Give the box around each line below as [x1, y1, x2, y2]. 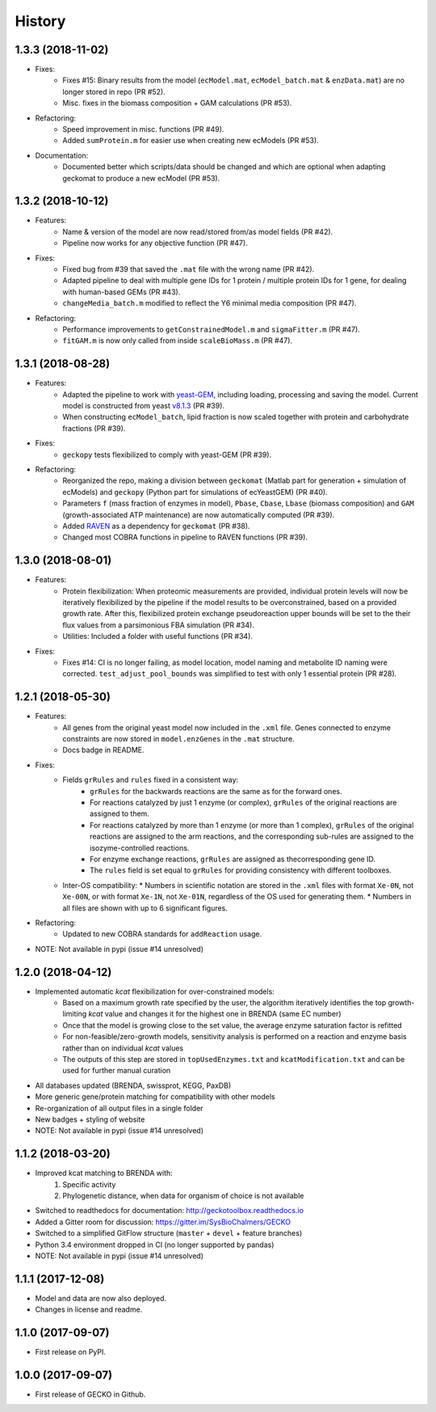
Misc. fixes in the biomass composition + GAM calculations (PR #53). [62, 98, 292, 108]
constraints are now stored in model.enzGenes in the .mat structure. [62, 734, 295, 744]
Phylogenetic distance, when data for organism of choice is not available [62, 1191, 304, 1201]
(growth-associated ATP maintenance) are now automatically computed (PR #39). [62, 509, 335, 519]
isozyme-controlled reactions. [90, 843, 190, 852]
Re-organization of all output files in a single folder [35, 1103, 203, 1113]
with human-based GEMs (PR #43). [62, 287, 181, 297]
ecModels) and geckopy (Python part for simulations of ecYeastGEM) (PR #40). [62, 487, 328, 497]
